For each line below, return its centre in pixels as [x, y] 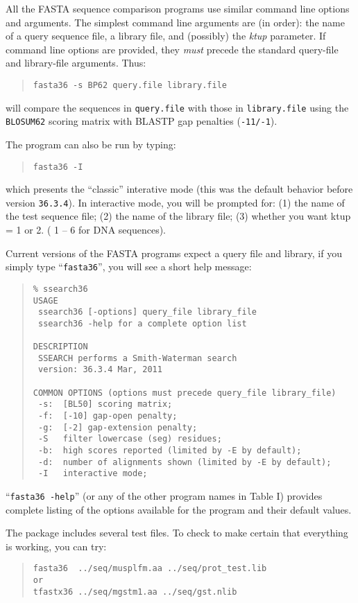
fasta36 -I [58, 167]
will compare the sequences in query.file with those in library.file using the [177, 107]
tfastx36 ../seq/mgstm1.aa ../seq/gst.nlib [135, 592]
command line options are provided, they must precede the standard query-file [172, 49]
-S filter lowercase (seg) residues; [130, 439]
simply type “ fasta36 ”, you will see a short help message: [129, 266]
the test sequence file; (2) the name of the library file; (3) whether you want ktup [178, 216]
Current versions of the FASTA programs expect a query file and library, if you [174, 253]
